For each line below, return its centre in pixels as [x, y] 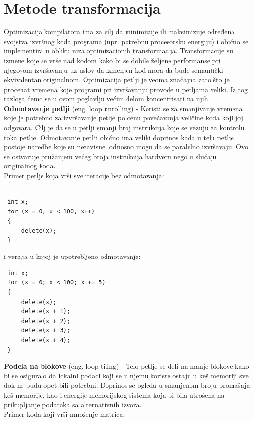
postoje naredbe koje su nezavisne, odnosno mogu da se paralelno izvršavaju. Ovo [126, 147]
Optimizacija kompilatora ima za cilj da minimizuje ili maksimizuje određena [119, 32]
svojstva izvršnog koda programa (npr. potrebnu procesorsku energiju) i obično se [126, 41]
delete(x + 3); [46, 331]
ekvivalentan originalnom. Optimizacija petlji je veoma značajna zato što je [117, 80]
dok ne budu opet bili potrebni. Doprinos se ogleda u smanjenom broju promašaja [127, 385]
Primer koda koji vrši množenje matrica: [64, 414]
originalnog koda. [30, 166]
